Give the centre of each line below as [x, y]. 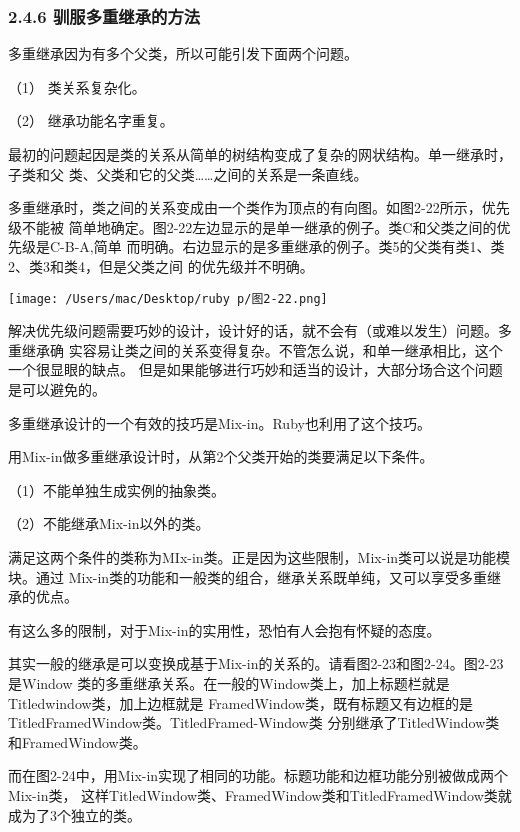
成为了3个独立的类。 [74, 814]
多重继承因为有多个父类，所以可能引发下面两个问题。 [183, 53]
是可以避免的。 [57, 389]
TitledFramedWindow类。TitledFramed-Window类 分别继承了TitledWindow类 [254, 722]
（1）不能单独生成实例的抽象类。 [116, 489]
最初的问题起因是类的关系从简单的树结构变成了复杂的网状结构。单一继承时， [260, 154]
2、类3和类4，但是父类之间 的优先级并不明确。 [161, 265]
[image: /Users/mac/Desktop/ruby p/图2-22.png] [168, 298]
